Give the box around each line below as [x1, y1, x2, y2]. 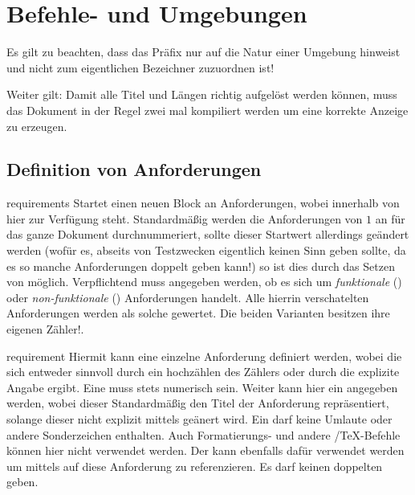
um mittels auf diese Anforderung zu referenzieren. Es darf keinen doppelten [6, 457, 383, 474]
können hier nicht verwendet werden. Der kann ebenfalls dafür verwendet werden [6, 442, 405, 459]
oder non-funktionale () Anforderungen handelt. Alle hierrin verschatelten [6, 288, 369, 305]
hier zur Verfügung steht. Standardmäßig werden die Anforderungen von [6, 210, 363, 227]
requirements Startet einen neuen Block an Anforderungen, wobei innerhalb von [6, 194, 400, 211]
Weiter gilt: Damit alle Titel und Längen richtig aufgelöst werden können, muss [6, 86, 397, 103]
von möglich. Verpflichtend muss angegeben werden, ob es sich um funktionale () [6, 273, 402, 290]
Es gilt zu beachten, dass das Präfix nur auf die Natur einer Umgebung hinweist [6, 43, 401, 60]
